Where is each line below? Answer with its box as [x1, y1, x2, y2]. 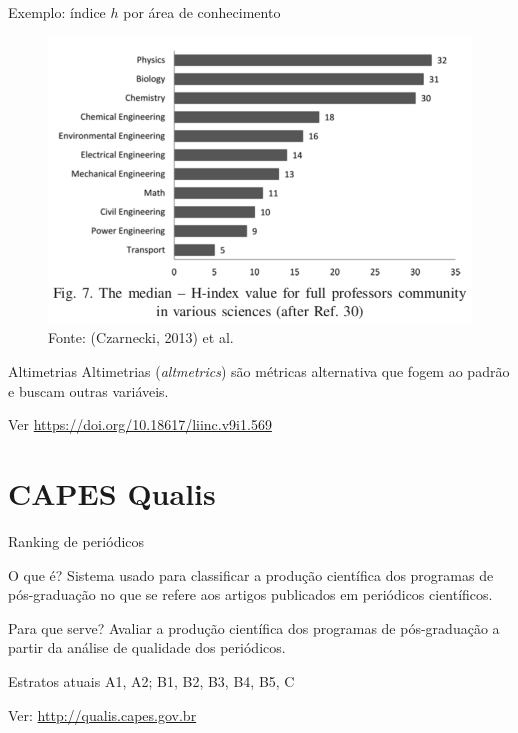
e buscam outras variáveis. [8, 380, 169, 401]
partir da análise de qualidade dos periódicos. [8, 637, 286, 658]
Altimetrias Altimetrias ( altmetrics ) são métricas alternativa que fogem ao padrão [8, 361, 510, 382]
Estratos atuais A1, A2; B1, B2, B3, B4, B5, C [8, 670, 295, 691]
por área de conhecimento [123, 2, 281, 22]
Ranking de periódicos [8, 530, 145, 551]
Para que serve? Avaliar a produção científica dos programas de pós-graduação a [8, 617, 500, 638]
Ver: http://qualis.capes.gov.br [8, 704, 197, 725]
